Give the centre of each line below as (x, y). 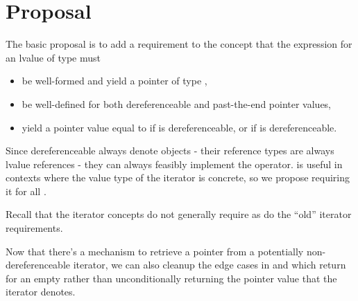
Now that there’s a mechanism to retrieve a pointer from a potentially (155, 251)
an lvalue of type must (53, 57)
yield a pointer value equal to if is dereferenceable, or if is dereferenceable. (179, 127)
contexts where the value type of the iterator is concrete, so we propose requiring (178, 177)
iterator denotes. (41, 292)
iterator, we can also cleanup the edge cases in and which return (210, 265)
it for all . (26, 191)
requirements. (34, 228)
